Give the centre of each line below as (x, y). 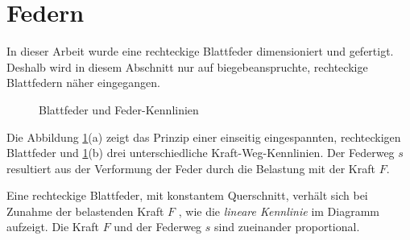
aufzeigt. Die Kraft (53, 227)
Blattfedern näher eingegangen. (83, 83)
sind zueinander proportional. (287, 227)
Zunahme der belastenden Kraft (85, 211)
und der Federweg (158, 227)
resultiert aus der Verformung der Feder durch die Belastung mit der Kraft (191, 168)
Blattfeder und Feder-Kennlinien (119, 109)
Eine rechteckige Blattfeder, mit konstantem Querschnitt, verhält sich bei (187, 195)
